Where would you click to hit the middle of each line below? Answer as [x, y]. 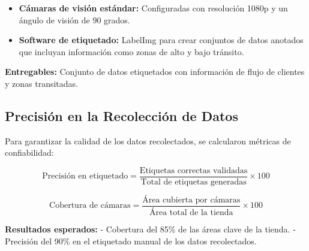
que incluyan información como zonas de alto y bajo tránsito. [131, 51]
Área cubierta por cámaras [191, 200]
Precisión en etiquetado [85, 176]
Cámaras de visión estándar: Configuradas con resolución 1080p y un [153, 8]
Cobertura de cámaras [90, 206]
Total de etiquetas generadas [193, 182]
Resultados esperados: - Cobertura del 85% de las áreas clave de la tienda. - [150, 229]
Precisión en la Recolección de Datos [121, 115]
